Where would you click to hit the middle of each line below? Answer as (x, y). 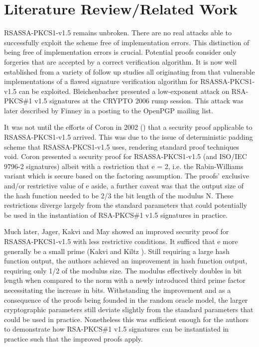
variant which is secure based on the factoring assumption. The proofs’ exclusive (127, 176)
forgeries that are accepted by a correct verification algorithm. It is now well (121, 61)
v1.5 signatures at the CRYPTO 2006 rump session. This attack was (139, 101)
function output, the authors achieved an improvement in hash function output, (126, 261)
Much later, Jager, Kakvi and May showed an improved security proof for (117, 231)
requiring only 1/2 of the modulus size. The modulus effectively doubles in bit (123, 270)
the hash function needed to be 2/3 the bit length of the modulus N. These (119, 195)
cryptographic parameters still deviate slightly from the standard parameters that (129, 309)
